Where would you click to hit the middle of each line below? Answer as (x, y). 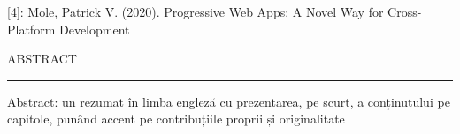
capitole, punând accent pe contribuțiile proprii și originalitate (176, 119)
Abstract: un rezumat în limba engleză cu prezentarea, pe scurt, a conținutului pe (229, 101)
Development (94, 29)
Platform (31, 29)
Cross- (405, 11)
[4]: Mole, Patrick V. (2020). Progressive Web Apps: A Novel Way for (195, 11)
